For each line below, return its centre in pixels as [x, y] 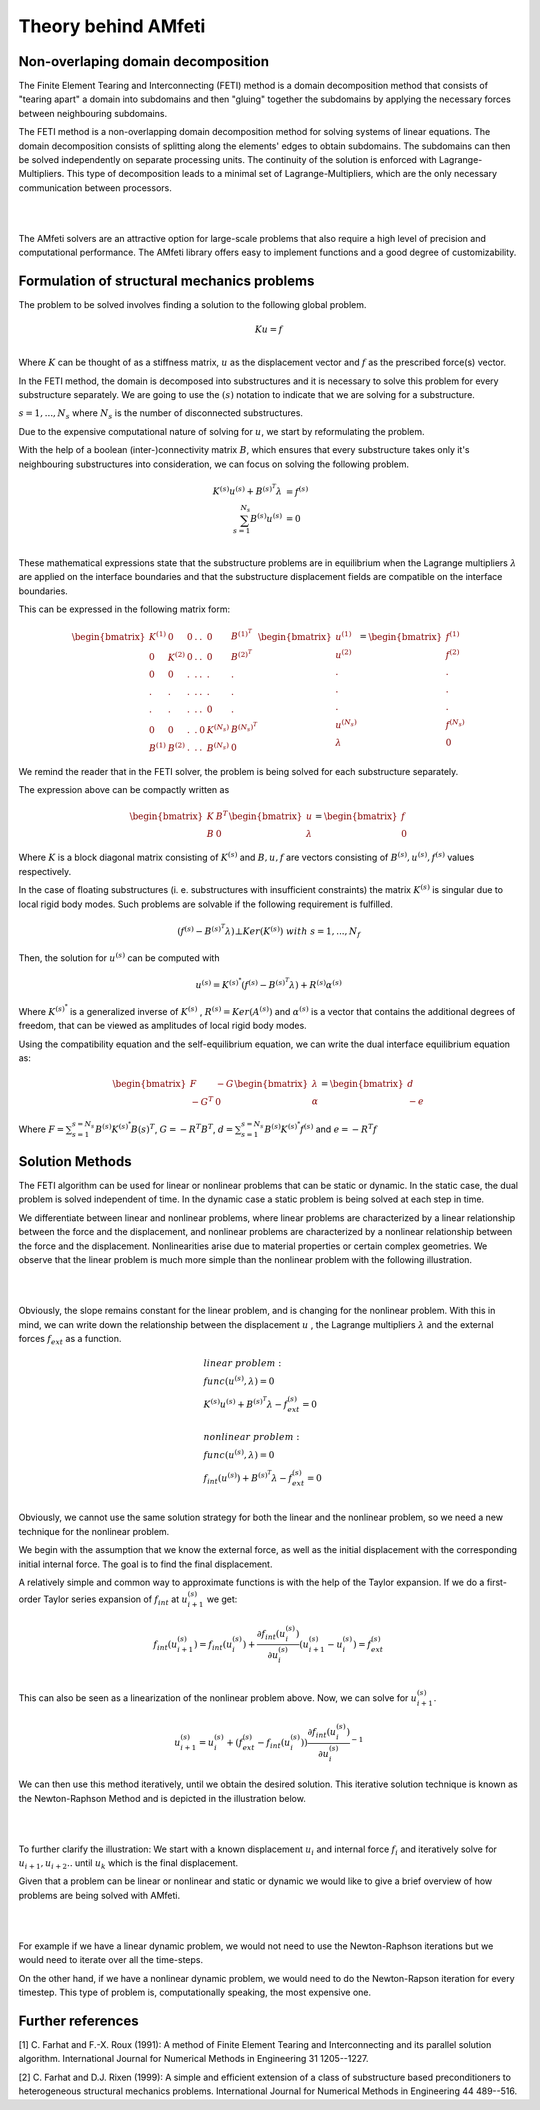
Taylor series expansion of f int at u [116, 1600]
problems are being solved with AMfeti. [99, 1895]
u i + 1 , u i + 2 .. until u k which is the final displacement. [128, 1864]
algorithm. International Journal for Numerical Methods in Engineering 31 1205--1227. [193, 2059]
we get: [222, 1599]
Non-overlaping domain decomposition [144, 61]
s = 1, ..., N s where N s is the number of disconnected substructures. [161, 414]
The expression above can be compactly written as [124, 790]
